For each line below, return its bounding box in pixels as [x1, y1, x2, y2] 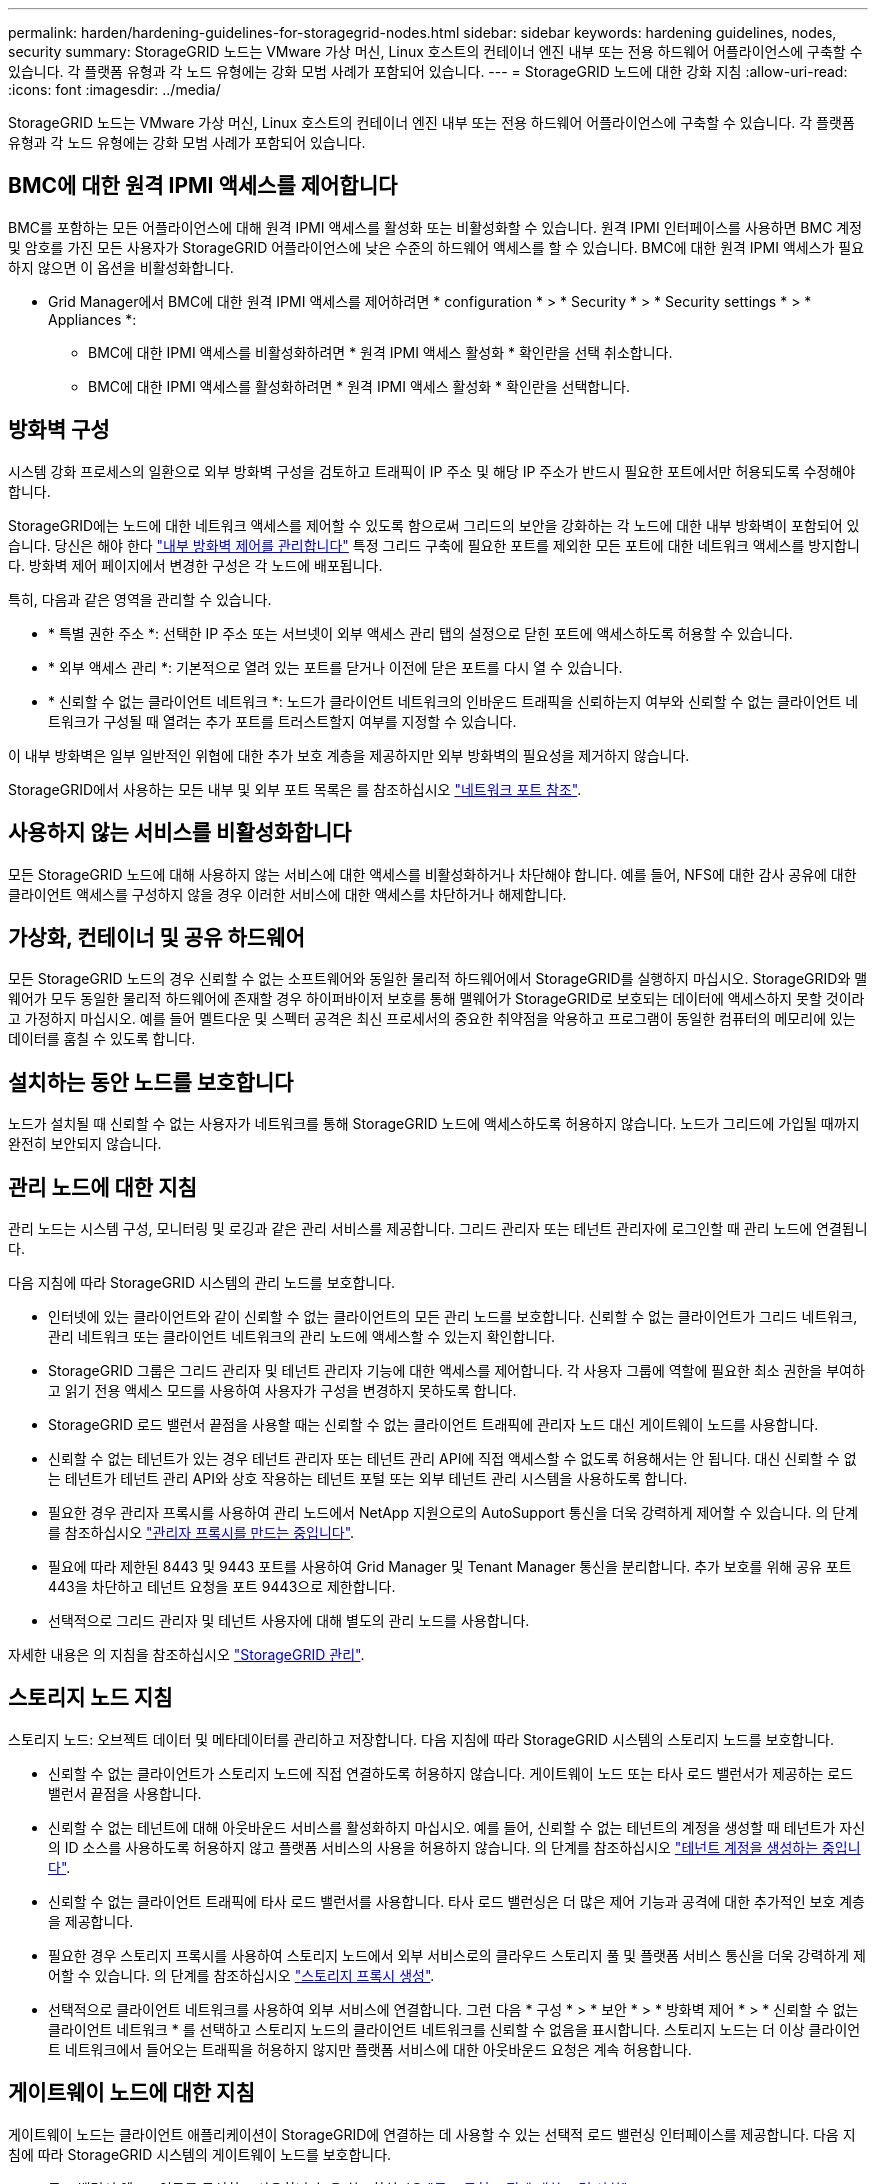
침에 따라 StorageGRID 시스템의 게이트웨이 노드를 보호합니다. [8, 2145, 392, 2163]
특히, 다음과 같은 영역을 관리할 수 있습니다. [8, 590, 272, 608]
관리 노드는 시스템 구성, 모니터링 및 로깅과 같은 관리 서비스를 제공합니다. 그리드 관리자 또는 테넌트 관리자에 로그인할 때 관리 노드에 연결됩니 [8, 1220, 868, 1238]
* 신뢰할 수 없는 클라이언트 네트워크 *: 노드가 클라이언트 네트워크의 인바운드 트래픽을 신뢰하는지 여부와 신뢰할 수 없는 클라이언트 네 [48, 692, 859, 710]
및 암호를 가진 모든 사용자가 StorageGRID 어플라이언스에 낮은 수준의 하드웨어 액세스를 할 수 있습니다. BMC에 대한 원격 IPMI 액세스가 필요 [8, 238, 865, 256]
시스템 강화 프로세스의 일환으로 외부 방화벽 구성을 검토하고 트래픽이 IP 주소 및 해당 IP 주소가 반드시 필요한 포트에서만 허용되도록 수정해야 [8, 462, 856, 480]
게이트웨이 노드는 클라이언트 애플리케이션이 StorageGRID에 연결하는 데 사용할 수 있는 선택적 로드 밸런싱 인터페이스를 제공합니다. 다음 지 [8, 2125, 856, 2143]
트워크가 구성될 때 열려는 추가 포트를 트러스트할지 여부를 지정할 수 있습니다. [48, 712, 517, 730]
